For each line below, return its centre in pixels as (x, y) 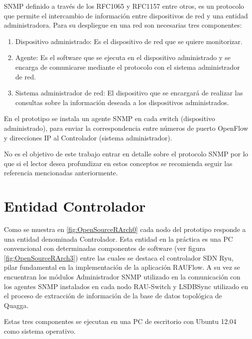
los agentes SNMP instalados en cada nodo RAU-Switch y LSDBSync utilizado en (126, 286)
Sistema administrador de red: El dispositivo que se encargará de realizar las (129, 93)
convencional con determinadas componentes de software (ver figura (105, 248)
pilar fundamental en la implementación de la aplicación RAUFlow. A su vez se (122, 267)
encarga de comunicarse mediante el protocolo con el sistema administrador (127, 67)
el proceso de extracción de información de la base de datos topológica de (113, 296)
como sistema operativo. (40, 331)
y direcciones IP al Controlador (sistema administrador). (88, 137)
